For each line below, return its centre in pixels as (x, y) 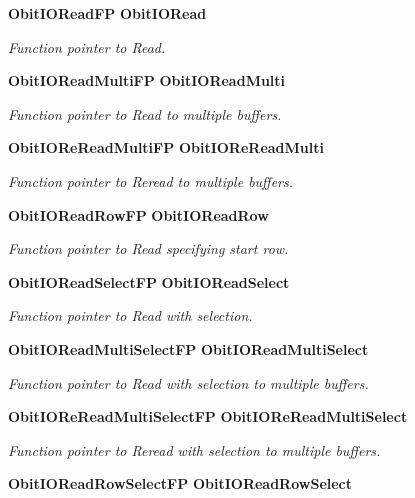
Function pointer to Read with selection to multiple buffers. (188, 382)
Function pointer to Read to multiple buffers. (145, 113)
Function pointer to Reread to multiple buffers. (151, 180)
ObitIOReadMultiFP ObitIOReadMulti (147, 80)
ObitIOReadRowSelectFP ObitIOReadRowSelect (180, 483)
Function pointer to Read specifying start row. (148, 248)
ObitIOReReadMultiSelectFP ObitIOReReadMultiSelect (208, 416)
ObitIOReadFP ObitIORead (107, 13)
